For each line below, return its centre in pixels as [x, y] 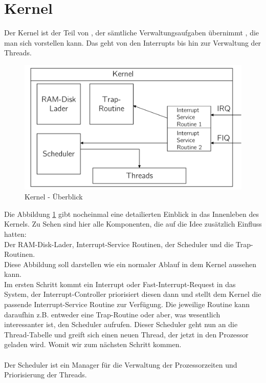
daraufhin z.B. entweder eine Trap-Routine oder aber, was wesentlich [112, 314]
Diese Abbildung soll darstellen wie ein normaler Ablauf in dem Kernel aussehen [130, 264]
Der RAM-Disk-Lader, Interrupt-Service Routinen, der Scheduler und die [119, 244]
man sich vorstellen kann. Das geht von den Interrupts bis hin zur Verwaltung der [133, 42]
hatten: [15, 234]
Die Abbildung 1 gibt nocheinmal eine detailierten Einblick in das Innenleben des [132, 214]
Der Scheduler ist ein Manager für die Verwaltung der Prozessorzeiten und [121, 364]
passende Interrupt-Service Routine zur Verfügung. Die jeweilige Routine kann [127, 304]
